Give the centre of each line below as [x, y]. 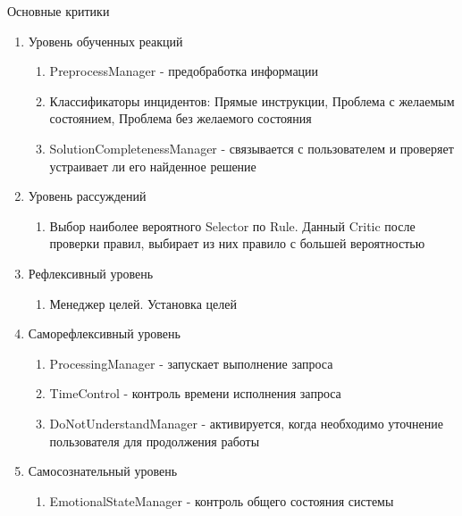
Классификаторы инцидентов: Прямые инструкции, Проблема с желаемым [252, 100]
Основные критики [59, 11]
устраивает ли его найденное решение [153, 166]
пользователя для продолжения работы [155, 441]
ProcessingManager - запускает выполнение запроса [191, 363]
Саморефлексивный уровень [104, 333]
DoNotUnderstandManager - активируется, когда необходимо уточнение [246, 423]
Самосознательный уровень [103, 471]
